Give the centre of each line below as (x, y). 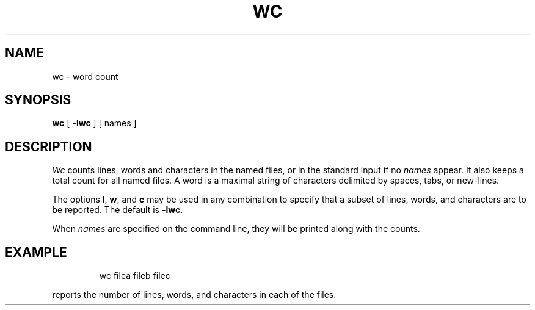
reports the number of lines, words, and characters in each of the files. (194, 295)
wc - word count (85, 76)
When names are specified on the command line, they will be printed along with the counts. (236, 229)
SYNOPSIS (38, 100)
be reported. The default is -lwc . (118, 210)
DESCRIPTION (49, 146)
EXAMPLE (36, 252)
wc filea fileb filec (135, 276)
